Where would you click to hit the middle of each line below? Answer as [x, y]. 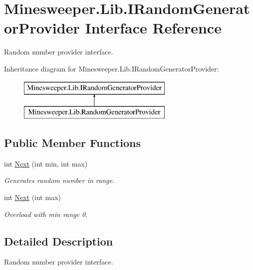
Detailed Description [59, 241]
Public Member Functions [72, 143]
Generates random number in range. [59, 180]
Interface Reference [153, 28]
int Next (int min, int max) [46, 163]
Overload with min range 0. [46, 214]
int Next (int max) [32, 197]
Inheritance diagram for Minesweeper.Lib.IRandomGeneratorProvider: [112, 68]
